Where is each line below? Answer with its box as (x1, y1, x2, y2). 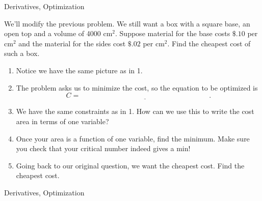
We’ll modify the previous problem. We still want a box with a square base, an (4, 18, 250, 28)
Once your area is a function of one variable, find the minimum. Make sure (16, 133, 250, 143)
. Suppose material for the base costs (115, 28, 230, 39)
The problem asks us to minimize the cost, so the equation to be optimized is (16, 82, 258, 93)
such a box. (4, 48, 40, 59)
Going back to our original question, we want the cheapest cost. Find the (16, 160, 245, 170)
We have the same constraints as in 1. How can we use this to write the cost (16, 106, 254, 117)
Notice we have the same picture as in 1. (16, 65, 143, 75)
